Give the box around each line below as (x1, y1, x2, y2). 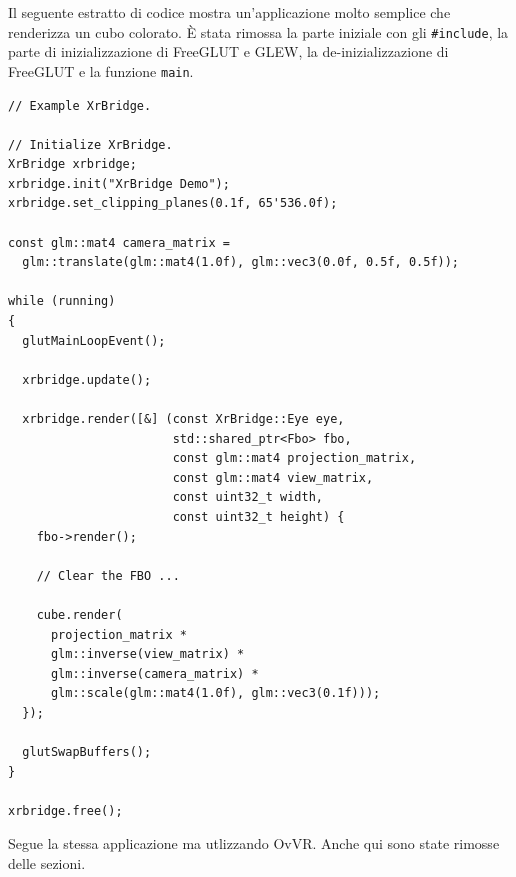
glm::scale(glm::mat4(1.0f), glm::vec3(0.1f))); (50, 686, 381, 701)
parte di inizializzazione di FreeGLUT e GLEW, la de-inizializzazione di (8, 41, 449, 62)
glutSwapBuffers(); (22, 745, 152, 760)
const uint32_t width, (172, 490, 323, 505)
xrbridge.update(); (22, 372, 152, 387)
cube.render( (36, 607, 123, 622)
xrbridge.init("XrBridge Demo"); (8, 176, 230, 191)
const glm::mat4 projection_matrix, (172, 451, 417, 466)
